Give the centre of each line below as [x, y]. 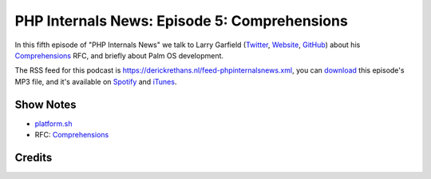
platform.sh [53, 123]
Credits [34, 157]
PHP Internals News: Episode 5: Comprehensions [182, 21]
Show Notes [45, 104]
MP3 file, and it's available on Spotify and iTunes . [96, 82]
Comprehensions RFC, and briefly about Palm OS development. [119, 55]
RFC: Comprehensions [72, 135]
